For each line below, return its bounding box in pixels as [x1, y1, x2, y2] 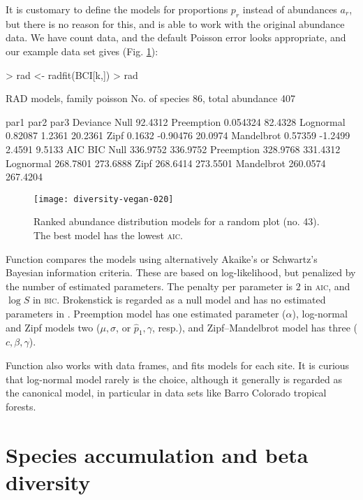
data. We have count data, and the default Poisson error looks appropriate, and [6, 30, 346, 45]
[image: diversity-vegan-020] [34, 194, 174, 204]
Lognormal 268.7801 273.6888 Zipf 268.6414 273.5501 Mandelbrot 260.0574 [6, 155, 326, 170]
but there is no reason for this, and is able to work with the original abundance [6, 16, 345, 31]
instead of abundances [242, 2, 337, 16]
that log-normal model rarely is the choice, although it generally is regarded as [6, 371, 342, 386]
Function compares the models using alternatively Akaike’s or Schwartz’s [6, 251, 318, 266]
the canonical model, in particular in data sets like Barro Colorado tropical [6, 385, 327, 400]
